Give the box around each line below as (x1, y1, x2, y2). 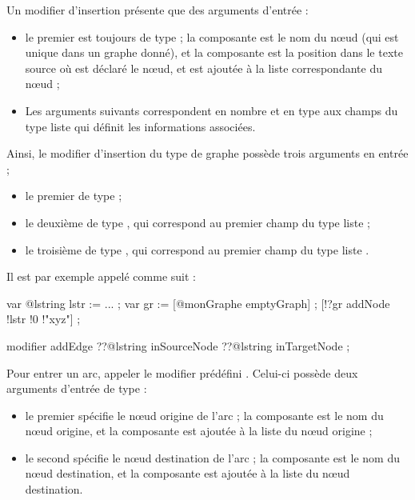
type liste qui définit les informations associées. (25, 118, 256, 134)
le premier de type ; (25, 187, 122, 204)
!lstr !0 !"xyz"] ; (6, 310, 81, 327)
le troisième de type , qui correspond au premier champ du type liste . (25, 241, 369, 258)
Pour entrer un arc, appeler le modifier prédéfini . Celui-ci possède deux (6, 364, 358, 381)
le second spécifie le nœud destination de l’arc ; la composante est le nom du (25, 449, 401, 466)
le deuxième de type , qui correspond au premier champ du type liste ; (25, 214, 370, 230)
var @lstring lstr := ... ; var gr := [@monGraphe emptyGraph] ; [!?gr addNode (6, 294, 390, 311)
